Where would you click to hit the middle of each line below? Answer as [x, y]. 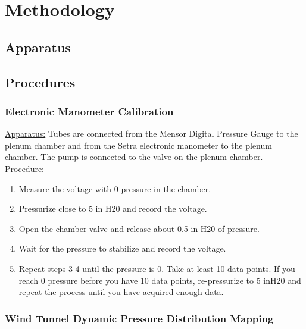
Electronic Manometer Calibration [89, 111]
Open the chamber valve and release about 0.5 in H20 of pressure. [139, 228]
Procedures [40, 82]
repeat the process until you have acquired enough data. [121, 292]
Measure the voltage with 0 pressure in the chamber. [115, 188]
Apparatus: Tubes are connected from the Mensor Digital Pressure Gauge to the [152, 134]
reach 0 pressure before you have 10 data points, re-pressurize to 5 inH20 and [160, 280]
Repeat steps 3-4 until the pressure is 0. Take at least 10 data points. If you [157, 268]
